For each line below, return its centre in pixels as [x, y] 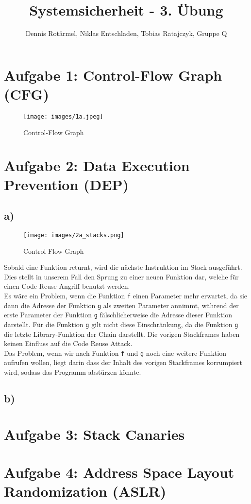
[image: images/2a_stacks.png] [74, 235]
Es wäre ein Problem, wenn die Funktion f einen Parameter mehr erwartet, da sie [126, 295]
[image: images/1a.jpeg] [63, 116]
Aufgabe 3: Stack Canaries [94, 434]
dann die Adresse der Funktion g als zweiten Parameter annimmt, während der [121, 305]
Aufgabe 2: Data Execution [97, 165]
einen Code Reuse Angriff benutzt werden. [67, 286]
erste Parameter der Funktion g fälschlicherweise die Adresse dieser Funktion [118, 315]
